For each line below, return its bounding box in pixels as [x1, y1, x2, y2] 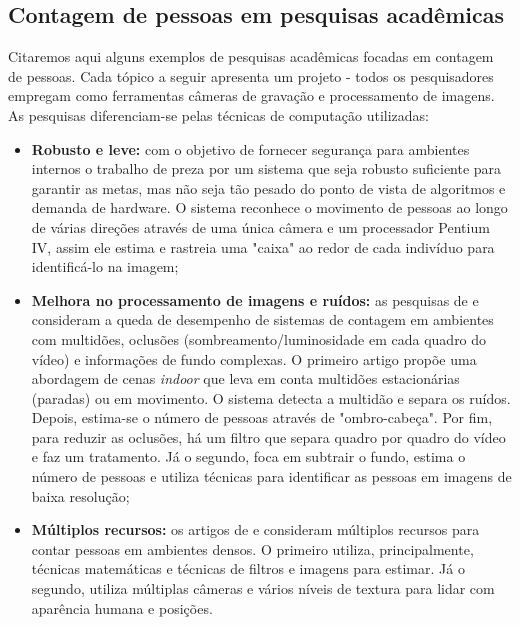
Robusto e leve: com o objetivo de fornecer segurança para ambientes [31, 138, 470, 159]
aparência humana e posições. [31, 597, 213, 618]
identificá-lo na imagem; [31, 256, 179, 277]
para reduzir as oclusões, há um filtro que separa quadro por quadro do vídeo [31, 426, 506, 447]
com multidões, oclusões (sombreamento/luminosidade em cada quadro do [31, 328, 487, 349]
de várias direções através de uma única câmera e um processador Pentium [31, 216, 490, 237]
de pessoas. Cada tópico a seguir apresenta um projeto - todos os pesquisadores [8, 65, 494, 86]
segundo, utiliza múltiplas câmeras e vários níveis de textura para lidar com [31, 578, 495, 599]
